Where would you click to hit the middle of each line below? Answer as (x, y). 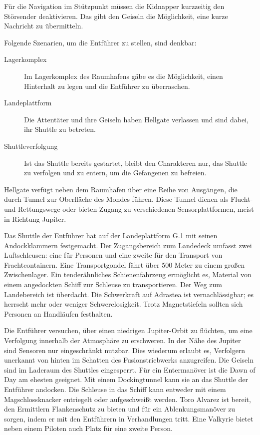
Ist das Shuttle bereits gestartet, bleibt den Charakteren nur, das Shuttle (136, 163)
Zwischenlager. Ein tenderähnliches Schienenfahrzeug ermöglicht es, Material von (128, 274)
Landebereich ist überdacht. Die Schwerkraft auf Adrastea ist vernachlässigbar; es (129, 294)
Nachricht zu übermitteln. (44, 26)
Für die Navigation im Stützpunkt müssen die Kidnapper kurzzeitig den (114, 6)
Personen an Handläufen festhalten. (58, 313)
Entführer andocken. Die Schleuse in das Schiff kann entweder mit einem (115, 389)
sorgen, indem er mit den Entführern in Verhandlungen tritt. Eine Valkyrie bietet (129, 418)
